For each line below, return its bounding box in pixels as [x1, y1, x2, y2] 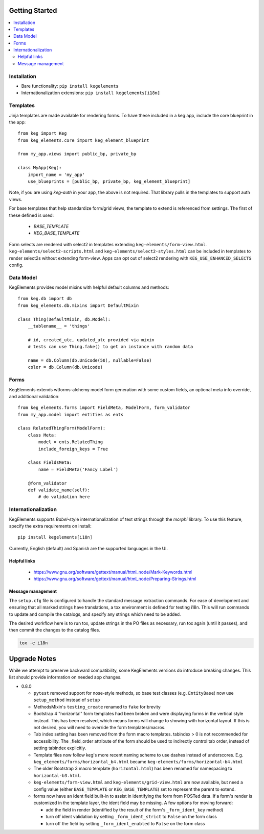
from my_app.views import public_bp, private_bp [18, 151, 136, 157]
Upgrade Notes [9, 655, 56, 663]
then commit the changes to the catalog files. [9, 627, 100, 633]
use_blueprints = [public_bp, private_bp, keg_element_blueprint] [27, 179, 191, 184]
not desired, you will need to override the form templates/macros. [33, 725, 166, 731]
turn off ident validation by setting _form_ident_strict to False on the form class [45, 814, 217, 820]
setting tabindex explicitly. [33, 745, 87, 751]
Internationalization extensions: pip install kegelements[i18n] [21, 90, 160, 96]
